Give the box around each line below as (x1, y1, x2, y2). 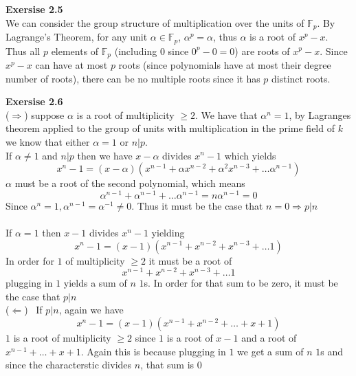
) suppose (24, 107, 65, 122)
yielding (151, 225, 185, 239)
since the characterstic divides (5, 357, 132, 372)
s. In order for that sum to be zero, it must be (144, 276, 338, 290)
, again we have (58, 302, 124, 317)
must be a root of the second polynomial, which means (14, 176, 245, 190)
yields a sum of (63, 276, 127, 290)
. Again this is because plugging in (80, 344, 226, 358)
